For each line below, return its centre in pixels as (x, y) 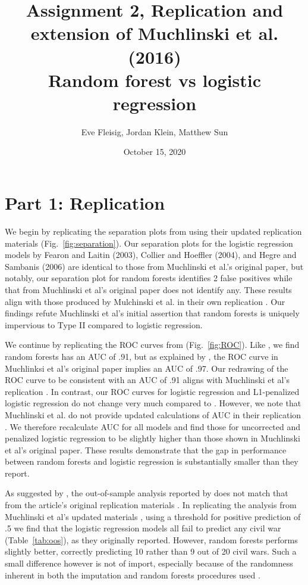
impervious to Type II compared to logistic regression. (104, 324)
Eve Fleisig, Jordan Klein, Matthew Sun (155, 131)
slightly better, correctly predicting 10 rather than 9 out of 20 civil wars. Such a (151, 551)
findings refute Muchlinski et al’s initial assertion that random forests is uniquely (152, 313)
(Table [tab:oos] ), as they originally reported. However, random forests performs (151, 539)
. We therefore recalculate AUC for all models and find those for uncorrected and (153, 426)
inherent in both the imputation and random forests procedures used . (133, 575)
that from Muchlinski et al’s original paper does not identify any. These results (148, 289)
